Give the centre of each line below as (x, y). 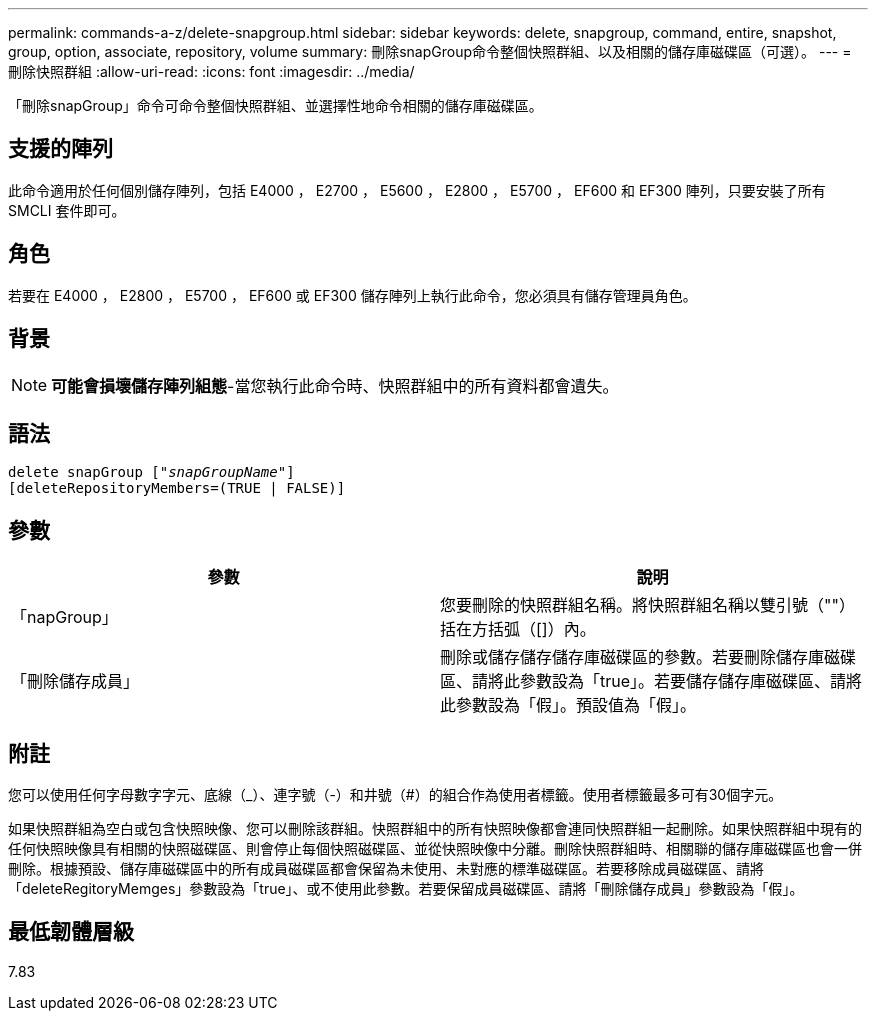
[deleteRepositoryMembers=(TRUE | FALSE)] (177, 488)
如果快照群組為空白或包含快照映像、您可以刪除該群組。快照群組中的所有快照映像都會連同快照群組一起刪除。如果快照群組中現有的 (435, 829)
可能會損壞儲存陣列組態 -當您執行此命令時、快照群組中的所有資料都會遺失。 (335, 385)
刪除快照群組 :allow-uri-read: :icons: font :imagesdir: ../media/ (211, 71)
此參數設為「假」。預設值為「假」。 (568, 705)
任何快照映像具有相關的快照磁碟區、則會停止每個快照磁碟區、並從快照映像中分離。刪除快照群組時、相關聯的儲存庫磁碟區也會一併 (435, 849)
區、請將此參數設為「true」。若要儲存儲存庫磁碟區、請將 (651, 681)
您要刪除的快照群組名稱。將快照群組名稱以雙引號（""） (647, 605)
